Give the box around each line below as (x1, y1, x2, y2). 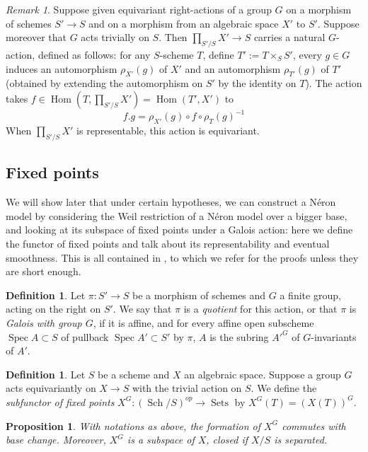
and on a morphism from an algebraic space (88, 16, 279, 30)
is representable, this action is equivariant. (76, 123, 260, 138)
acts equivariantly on (6, 381, 96, 395)
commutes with (282, 418, 346, 433)
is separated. (274, 432, 328, 447)
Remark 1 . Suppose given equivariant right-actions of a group (6, 2, 272, 16)
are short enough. (6, 264, 81, 279)
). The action (305, 76, 362, 91)
